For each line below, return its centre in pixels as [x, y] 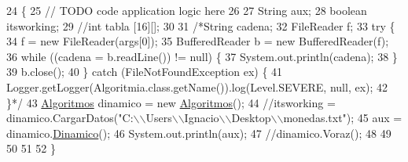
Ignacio [202, 118]
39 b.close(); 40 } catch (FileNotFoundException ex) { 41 [145, 72]
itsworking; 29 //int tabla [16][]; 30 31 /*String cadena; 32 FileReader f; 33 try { [201, 25]
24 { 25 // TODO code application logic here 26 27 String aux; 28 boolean [187, 10]
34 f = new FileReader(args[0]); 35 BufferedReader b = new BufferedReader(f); [198, 41]
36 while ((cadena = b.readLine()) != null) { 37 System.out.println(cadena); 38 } [202, 56]
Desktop [251, 118]
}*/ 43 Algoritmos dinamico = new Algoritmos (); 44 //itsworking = [171, 102]
